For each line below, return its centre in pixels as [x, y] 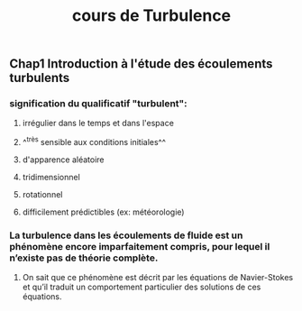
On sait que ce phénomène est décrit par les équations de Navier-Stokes [158, 278]
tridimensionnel [51, 178]
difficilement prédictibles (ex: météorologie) [103, 212]
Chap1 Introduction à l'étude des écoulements [141, 64]
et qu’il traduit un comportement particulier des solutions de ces [142, 287]
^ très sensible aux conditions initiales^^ [94, 142]
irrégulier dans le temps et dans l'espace [98, 123]
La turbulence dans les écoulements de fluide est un [126, 235]
